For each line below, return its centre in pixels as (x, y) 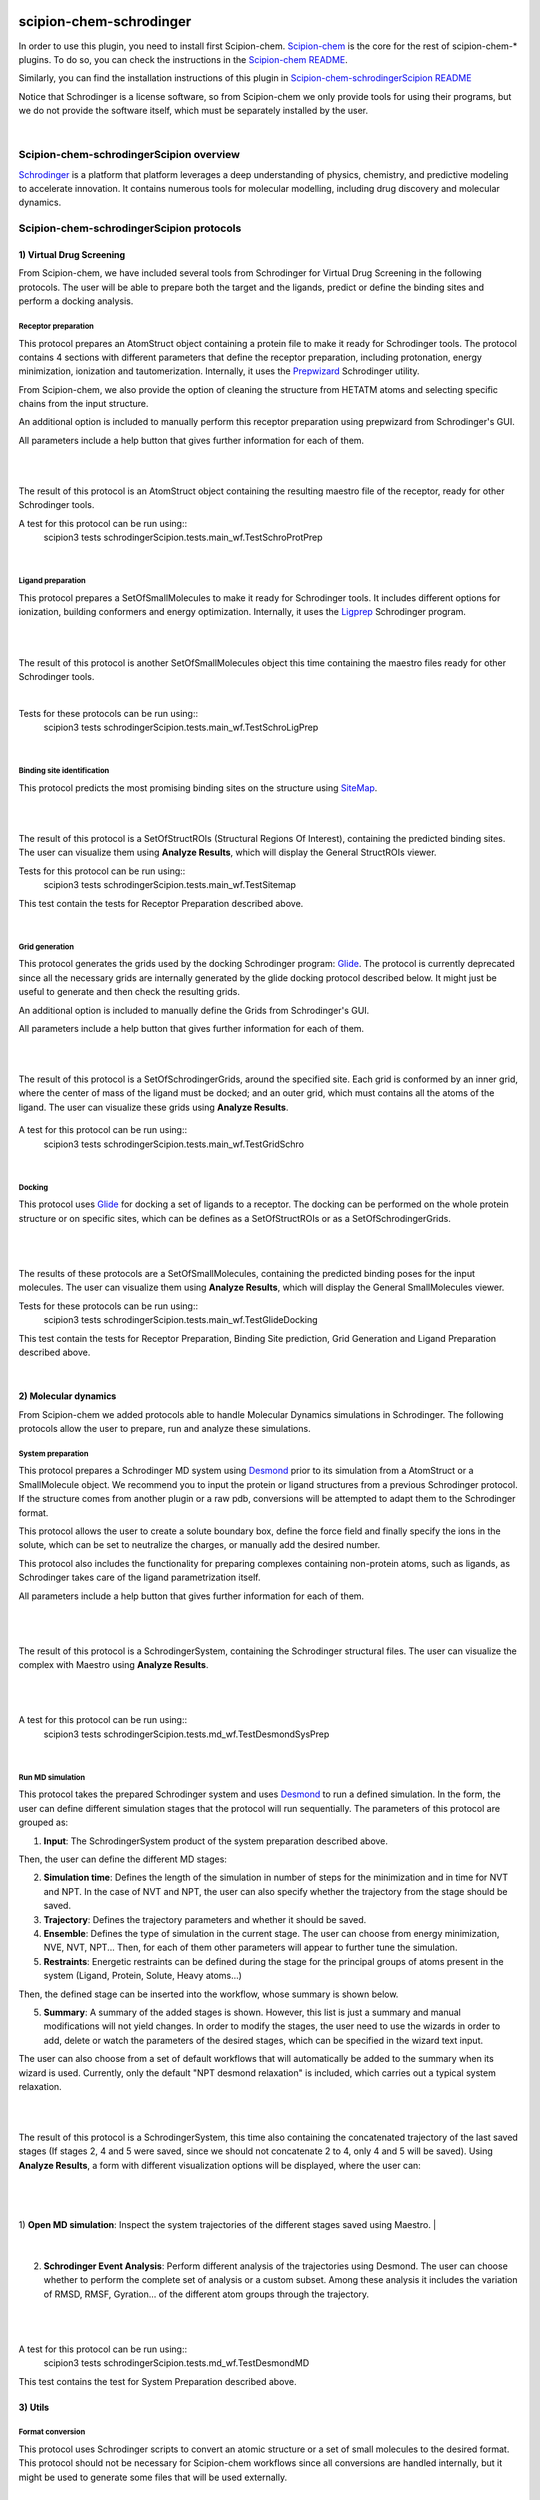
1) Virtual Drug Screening (72, 254)
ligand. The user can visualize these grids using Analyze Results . (153, 1107)
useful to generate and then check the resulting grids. (129, 992)
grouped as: (43, 1822)
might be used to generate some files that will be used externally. (153, 2477)
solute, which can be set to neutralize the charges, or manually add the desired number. (199, 1545)
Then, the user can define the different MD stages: (122, 1859)
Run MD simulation (51, 1777)
